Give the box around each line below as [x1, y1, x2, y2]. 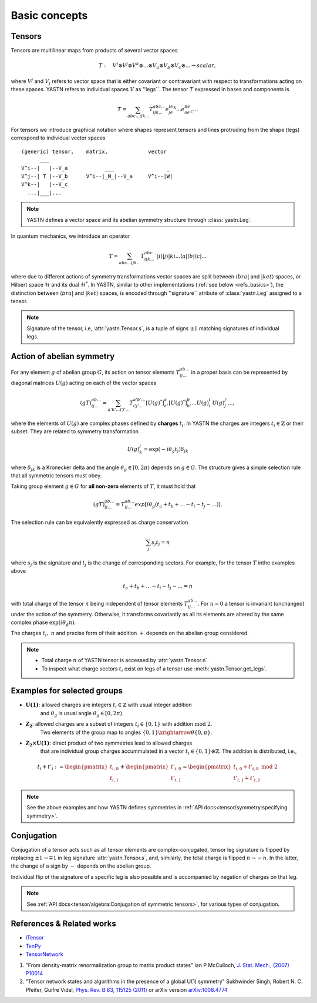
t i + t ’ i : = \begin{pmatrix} [37, 763, 108, 771]
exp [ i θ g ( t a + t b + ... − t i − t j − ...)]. [134, 501, 222, 509]
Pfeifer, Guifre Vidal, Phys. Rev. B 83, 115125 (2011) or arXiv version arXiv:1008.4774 [25, 986, 228, 993]
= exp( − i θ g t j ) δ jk [143, 446, 189, 454]
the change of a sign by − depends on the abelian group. [11, 862, 151, 869]
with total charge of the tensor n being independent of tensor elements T [11, 600, 188, 607]
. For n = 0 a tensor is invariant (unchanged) [197, 600, 305, 607]
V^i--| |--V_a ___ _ [21, 165, 170, 171]
